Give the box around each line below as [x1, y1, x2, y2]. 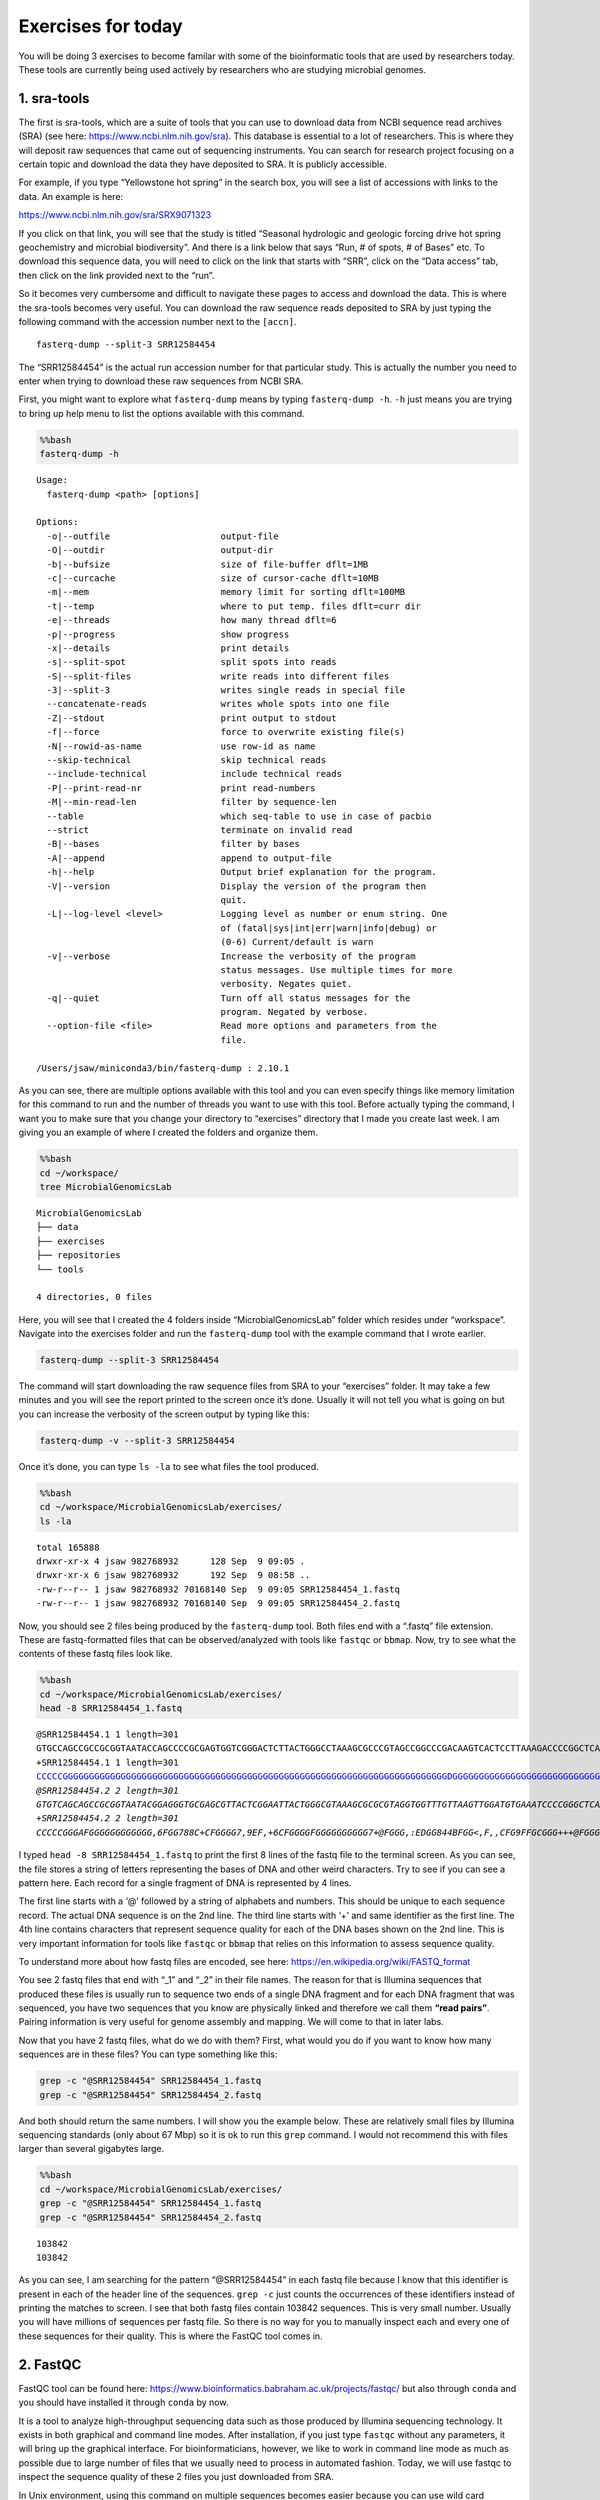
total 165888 [36, 1541, 100, 1553]
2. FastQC [18, 2356, 82, 2373]
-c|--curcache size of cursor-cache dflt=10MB [46, 572, 379, 584]
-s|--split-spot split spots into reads [46, 656, 337, 668]
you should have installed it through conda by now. [18, 2396, 229, 2409]
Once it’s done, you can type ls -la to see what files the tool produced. [18, 1460, 319, 1472]
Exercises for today [18, 15, 184, 37]
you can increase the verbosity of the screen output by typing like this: [18, 1408, 310, 1420]
